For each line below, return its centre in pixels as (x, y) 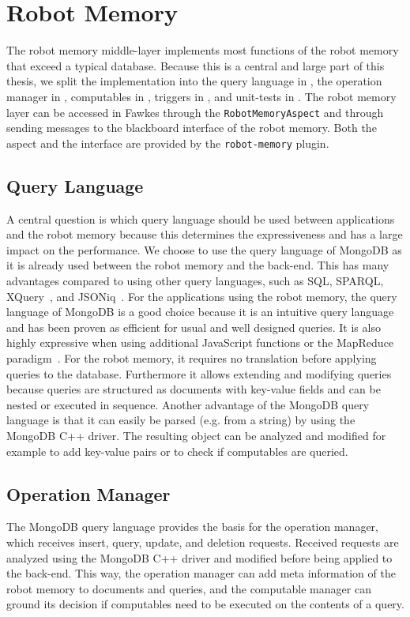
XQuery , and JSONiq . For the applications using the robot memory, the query (202, 296)
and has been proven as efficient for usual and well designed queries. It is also (194, 327)
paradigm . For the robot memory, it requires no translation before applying (192, 357)
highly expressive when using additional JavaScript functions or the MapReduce (200, 342)
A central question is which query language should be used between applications (201, 218)
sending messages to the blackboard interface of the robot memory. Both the (192, 128)
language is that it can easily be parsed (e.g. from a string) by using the (181, 420)
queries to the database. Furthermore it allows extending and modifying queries (199, 373)
